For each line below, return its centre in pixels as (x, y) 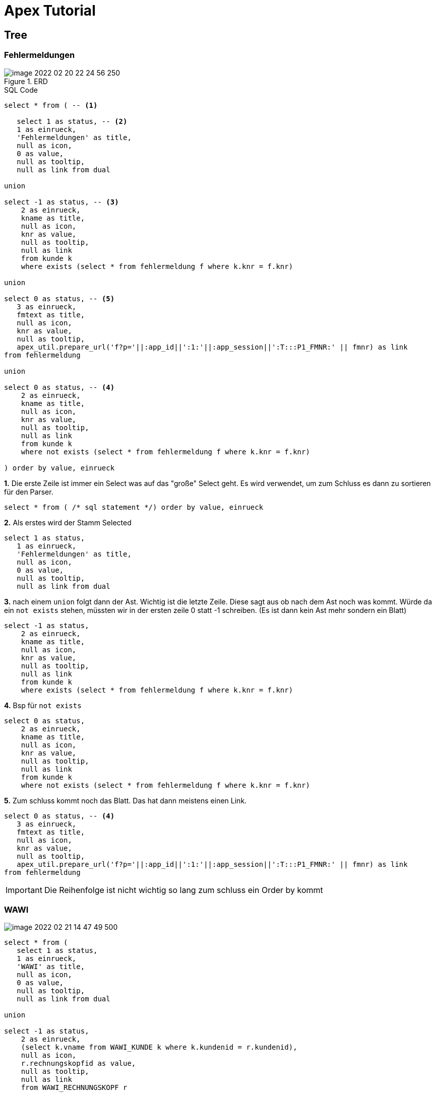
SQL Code (21, 90)
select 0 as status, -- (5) (59, 298)
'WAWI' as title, (51, 967)
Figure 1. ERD (26, 81)
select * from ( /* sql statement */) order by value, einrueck (134, 507)
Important (24, 890)
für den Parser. (29, 492)
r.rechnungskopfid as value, (78, 1064)
